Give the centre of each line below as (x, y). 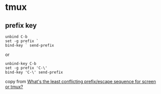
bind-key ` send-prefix (30, 46)
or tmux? (14, 87)
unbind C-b (16, 37)
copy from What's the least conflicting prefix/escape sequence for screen (80, 81)
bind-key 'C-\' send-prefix (34, 72)
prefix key (21, 25)
